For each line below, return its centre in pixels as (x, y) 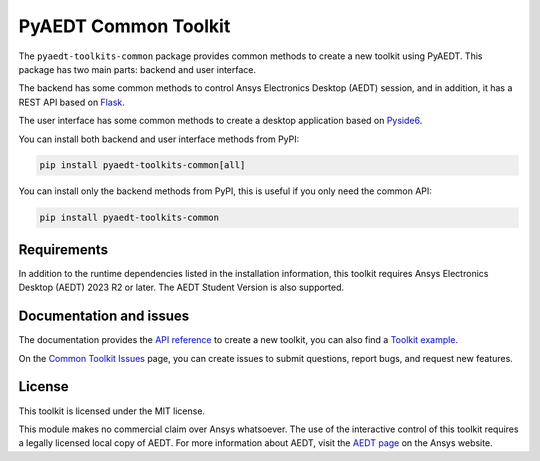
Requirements (63, 249)
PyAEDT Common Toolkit (124, 26)
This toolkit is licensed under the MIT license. (111, 411)
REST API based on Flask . (71, 102)
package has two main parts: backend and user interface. (137, 69)
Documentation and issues (104, 316)
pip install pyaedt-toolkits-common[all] (142, 165)
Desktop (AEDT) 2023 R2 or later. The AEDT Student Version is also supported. (181, 287)
